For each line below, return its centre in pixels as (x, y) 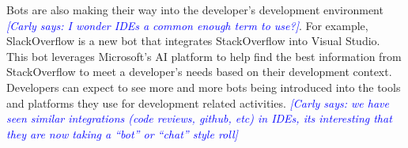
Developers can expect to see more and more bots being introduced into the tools (204, 87)
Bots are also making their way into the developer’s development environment (195, 9)
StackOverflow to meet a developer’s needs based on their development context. (199, 72)
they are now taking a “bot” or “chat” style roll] (122, 133)
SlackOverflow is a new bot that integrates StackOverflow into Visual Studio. (193, 41)
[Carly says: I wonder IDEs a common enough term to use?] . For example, (187, 25)
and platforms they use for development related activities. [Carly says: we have (198, 102)
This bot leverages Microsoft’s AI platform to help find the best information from (204, 56)
